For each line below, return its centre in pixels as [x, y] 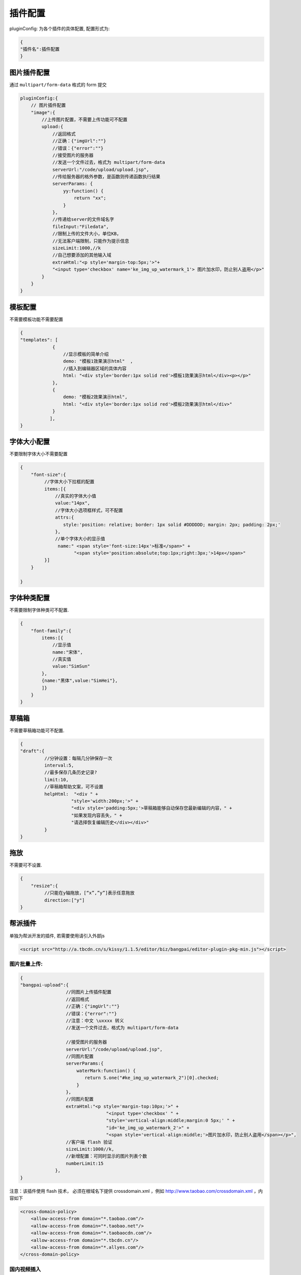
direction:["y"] [64, 900]
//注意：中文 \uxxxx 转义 [95, 1021]
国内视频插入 [25, 1269]
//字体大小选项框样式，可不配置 [89, 510]
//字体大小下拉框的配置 [69, 482]
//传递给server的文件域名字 [83, 220]
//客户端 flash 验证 [89, 1142]
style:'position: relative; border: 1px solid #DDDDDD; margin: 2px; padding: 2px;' [172, 525]
